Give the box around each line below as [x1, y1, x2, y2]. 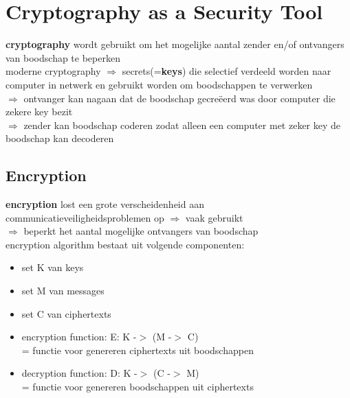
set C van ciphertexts [21, 306, 111, 320]
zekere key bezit [6, 104, 73, 119]
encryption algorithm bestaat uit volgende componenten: [6, 237, 245, 251]
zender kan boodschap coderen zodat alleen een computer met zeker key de [23, 117, 341, 132]
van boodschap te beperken [6, 50, 120, 65]
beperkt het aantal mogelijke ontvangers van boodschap [23, 224, 259, 238]
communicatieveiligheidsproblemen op [6, 210, 164, 224]
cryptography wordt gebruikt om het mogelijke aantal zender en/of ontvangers [6, 37, 344, 51]
